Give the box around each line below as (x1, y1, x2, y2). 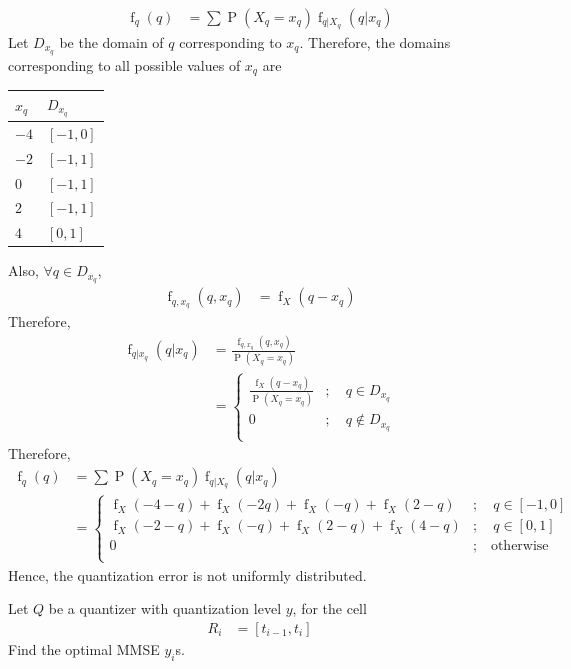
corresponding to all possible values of (8, 54, 241, 75)
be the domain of (59, 31, 164, 52)
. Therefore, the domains (299, 31, 451, 52)
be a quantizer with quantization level (48, 598, 282, 619)
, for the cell (292, 598, 367, 619)
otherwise (490, 539, 549, 554)
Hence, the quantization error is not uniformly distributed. (8, 564, 367, 585)
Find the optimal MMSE (8, 638, 160, 659)
